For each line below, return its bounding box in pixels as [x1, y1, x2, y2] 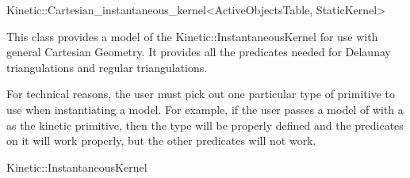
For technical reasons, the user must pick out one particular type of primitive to [6, 85, 395, 102]
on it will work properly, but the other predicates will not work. [6, 132, 316, 149]
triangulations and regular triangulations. [6, 59, 208, 75]
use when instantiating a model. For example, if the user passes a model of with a [6, 100, 404, 117]
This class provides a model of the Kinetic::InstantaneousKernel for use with [6, 28, 378, 44]
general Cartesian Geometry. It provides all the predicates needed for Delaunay [6, 44, 391, 60]
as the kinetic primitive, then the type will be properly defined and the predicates [6, 116, 404, 133]
